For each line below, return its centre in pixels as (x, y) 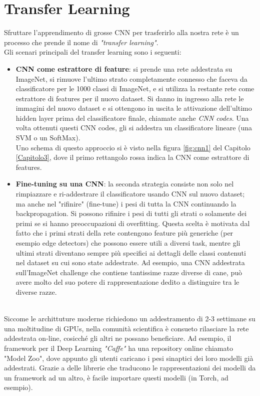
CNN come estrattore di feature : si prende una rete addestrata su (124, 68)
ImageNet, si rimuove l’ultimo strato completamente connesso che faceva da (131, 78)
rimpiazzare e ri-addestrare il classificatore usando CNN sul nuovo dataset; (130, 194)
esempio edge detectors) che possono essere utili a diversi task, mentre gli (128, 243)
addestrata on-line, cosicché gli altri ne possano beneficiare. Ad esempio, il (118, 338)
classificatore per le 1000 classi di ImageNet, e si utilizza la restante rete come (135, 88)
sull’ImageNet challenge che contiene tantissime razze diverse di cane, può (129, 272)
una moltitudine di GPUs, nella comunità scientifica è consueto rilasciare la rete (126, 328)
